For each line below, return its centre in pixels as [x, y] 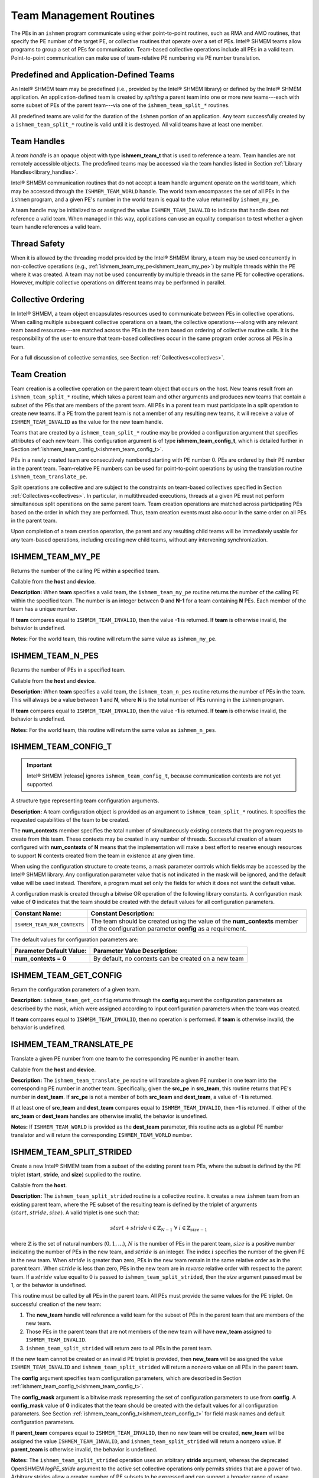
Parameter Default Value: [51, 951]
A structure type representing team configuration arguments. [85, 800]
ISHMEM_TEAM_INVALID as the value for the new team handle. [87, 422]
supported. [40, 784]
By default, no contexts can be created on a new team [169, 959]
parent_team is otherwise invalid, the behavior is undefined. [84, 1449]
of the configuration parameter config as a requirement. [169, 928]
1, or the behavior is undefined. [49, 1285]
